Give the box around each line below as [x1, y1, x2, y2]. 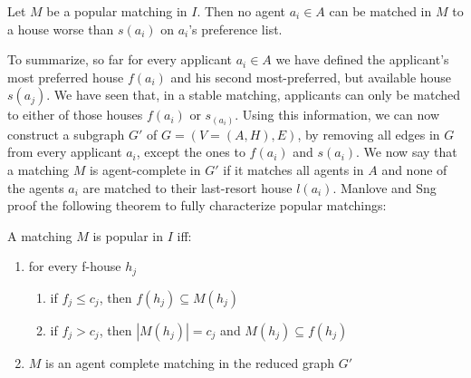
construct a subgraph [7, 124, 125, 143]
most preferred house [7, 67, 124, 86]
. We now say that [356, 142, 457, 161]
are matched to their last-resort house [82, 178, 293, 197]
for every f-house [28, 257, 121, 276]
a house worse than [7, 19, 114, 38]
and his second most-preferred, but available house [170, 67, 452, 86]
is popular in [92, 226, 164, 245]
